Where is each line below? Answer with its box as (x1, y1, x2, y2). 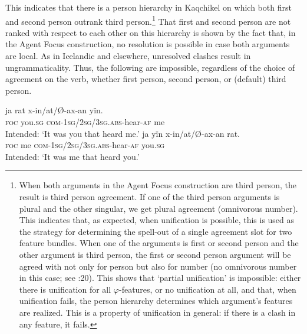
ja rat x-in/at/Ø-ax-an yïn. (5, 104, 103, 116)
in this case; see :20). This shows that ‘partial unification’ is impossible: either (19, 271, 301, 284)
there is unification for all (19, 283, 111, 295)
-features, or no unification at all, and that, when (118, 283, 296, 295)
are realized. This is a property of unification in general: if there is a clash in (19, 306, 296, 318)
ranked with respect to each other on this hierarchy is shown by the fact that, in (5, 26, 296, 38)
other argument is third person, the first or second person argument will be (19, 248, 291, 260)
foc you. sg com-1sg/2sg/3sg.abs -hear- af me (5, 116, 165, 127)
